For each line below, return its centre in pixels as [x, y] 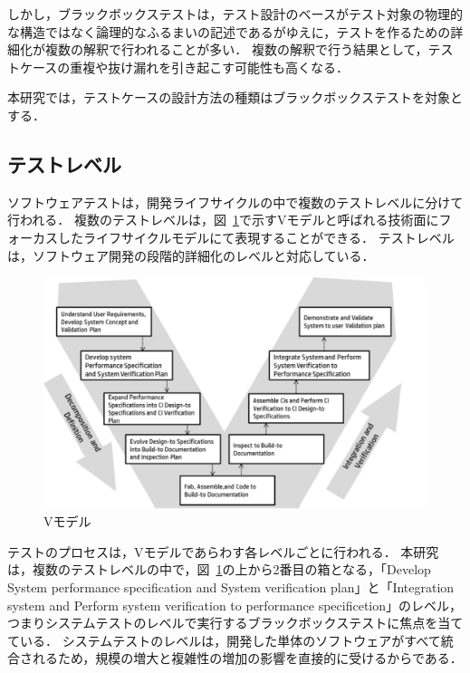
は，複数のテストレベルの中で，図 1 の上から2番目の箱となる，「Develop [219, 569]
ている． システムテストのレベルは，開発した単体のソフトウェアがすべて [224, 640]
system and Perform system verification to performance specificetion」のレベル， [235, 605]
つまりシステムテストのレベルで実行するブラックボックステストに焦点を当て [235, 623]
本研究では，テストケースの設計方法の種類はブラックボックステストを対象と [235, 97]
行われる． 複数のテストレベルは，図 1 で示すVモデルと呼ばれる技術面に [223, 220]
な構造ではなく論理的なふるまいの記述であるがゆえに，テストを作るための [229, 31]
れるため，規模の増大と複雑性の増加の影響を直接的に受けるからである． [247, 658]
